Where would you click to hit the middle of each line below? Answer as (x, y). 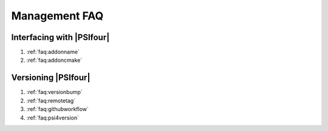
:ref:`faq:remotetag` (51, 101)
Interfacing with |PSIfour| (60, 37)
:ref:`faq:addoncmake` (54, 60)
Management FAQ (57, 16)
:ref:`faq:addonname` (53, 52)
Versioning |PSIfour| (51, 78)
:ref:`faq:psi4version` (53, 118)
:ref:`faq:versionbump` (55, 92)
